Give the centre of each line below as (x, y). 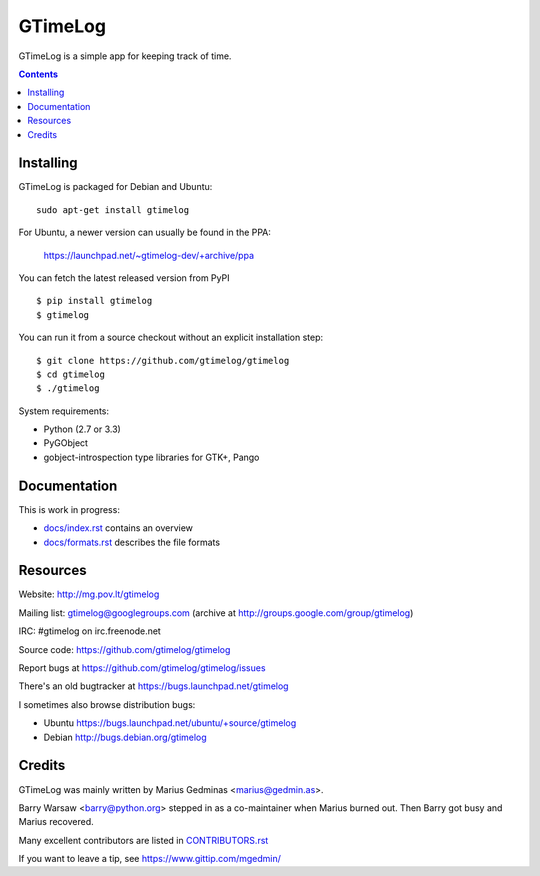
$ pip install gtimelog (94, 301)
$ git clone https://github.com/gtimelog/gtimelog (163, 360)
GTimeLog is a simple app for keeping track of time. (125, 56)
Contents (38, 74)
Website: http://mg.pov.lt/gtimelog (89, 594)
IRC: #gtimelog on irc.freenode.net (90, 631)
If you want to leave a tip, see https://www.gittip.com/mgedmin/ (150, 859)
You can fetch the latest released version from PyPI (124, 277)
